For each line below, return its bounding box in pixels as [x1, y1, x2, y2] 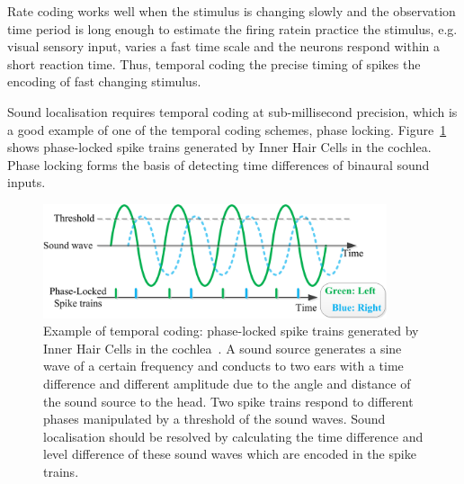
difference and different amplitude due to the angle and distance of [43, 374, 411, 392]
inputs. [7, 173, 46, 192]
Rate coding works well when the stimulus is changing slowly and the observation [7, 2, 456, 20]
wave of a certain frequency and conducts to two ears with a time [43, 356, 404, 375]
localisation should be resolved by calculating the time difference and [43, 426, 424, 445]
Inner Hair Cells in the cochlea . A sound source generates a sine [43, 338, 402, 357]
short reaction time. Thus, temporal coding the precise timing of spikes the [7, 54, 421, 73]
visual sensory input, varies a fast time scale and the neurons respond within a [7, 37, 441, 56]
